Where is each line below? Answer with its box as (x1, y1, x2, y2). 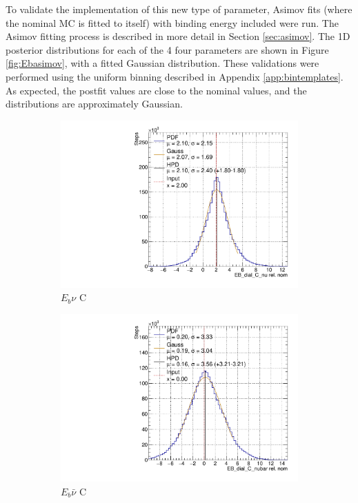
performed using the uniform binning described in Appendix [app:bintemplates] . (6, 69, 344, 83)
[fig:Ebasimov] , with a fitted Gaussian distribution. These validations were (6, 56, 319, 70)
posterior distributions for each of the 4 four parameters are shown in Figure (6, 42, 329, 57)
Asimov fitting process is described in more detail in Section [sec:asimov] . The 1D (6, 29, 350, 43)
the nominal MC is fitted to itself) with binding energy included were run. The (6, 15, 339, 30)
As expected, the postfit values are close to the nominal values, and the (6, 83, 307, 97)
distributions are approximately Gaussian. (6, 96, 183, 111)
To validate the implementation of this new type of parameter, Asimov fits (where (6, 2, 352, 16)
